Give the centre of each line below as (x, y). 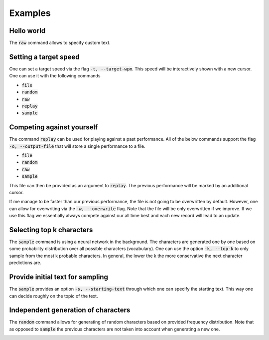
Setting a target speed (44, 57)
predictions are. (25, 263)
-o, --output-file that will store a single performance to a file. (77, 146)
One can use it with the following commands (55, 76)
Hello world (27, 31)
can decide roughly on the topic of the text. (54, 296)
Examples (30, 13)
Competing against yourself (54, 127)
